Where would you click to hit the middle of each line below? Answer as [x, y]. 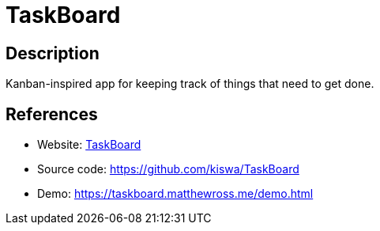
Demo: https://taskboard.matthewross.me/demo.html [175, 194]
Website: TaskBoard [89, 145]
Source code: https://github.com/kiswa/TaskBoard [168, 169]
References [52, 114]
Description [53, 53]
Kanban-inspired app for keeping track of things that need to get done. [190, 84]
